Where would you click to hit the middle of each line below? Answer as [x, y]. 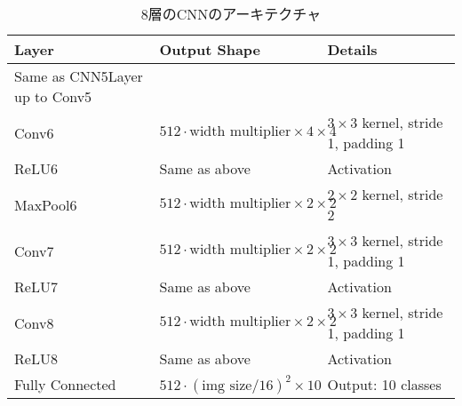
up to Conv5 [53, 96]
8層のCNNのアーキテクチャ [231, 14]
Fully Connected [65, 384]
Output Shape [210, 49]
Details [352, 49]
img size [227, 385]
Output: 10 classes [384, 384]
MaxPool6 [46, 204]
